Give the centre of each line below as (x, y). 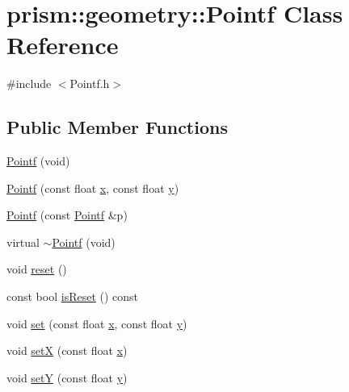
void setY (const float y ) (67, 377)
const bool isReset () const (73, 296)
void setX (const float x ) (67, 350)
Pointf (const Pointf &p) (67, 215)
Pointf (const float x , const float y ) (93, 188)
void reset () (37, 269)
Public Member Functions (117, 127)
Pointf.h (90, 83)
